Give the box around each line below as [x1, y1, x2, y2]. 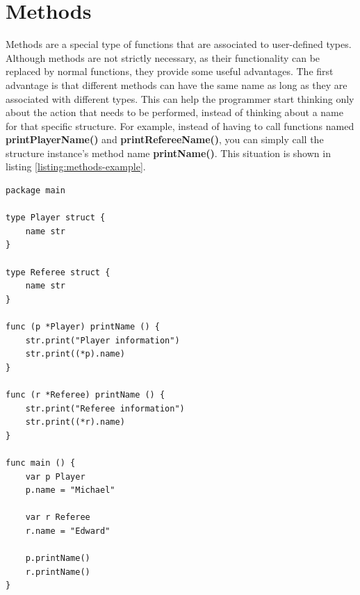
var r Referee [25, 512, 90, 523]
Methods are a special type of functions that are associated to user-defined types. [6, 37, 352, 51]
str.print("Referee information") [25, 403, 185, 414]
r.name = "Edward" [25, 525, 111, 536]
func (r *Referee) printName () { [6, 389, 165, 400]
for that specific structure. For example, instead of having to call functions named [6, 118, 354, 133]
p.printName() [25, 553, 90, 564]
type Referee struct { [6, 267, 111, 277]
